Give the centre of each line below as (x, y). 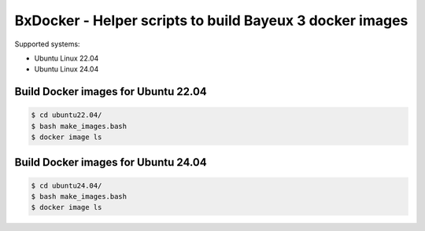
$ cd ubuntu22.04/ (67, 115)
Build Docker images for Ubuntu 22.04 (111, 92)
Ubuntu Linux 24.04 (67, 69)
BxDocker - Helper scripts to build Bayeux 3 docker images (211, 20)
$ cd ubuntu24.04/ (67, 185)
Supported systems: (47, 44)
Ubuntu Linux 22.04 (67, 58)
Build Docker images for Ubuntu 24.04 (111, 162)
